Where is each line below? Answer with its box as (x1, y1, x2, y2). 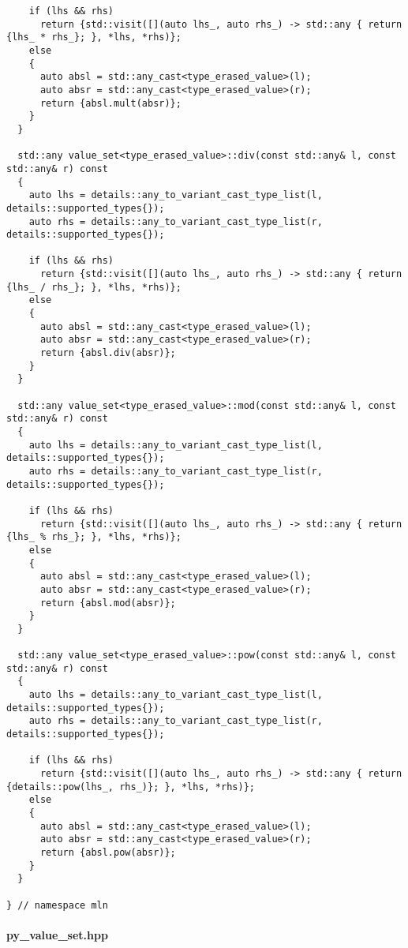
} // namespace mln (6, 899, 108, 911)
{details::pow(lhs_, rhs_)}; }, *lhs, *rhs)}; (6, 781, 255, 792)
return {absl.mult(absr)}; (39, 97, 182, 109)
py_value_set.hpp (6, 926, 108, 942)
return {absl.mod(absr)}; (39, 597, 176, 609)
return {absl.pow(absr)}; (39, 847, 176, 858)
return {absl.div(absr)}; (39, 347, 176, 359)
